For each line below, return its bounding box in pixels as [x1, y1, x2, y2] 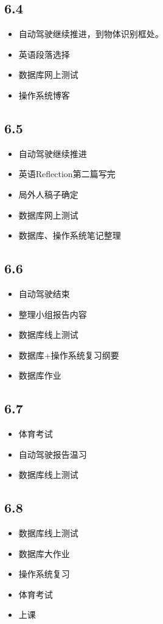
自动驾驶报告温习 [18, 447, 87, 460]
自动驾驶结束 [18, 287, 70, 300]
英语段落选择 [18, 47, 70, 60]
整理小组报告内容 [18, 307, 87, 320]
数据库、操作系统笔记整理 [18, 229, 121, 242]
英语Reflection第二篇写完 [18, 167, 116, 180]
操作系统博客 [18, 88, 70, 101]
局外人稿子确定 [18, 188, 78, 200]
